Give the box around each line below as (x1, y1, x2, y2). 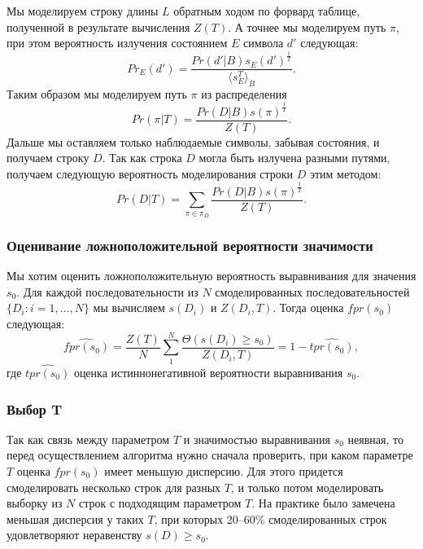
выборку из (7, 494, 63, 512)
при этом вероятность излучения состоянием (7, 34, 228, 51)
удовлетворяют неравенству (7, 526, 142, 543)
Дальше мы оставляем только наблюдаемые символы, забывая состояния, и (7, 133, 380, 150)
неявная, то (347, 430, 404, 447)
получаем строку (7, 149, 89, 166)
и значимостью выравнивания (183, 430, 331, 447)
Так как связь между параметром (7, 430, 170, 447)
